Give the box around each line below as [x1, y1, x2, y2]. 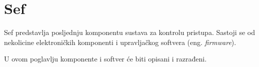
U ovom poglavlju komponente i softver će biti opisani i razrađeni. [4, 53, 207, 64]
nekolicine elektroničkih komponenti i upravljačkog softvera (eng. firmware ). [4, 36, 236, 47]
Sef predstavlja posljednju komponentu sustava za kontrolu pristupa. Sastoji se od [4, 27, 255, 37]
